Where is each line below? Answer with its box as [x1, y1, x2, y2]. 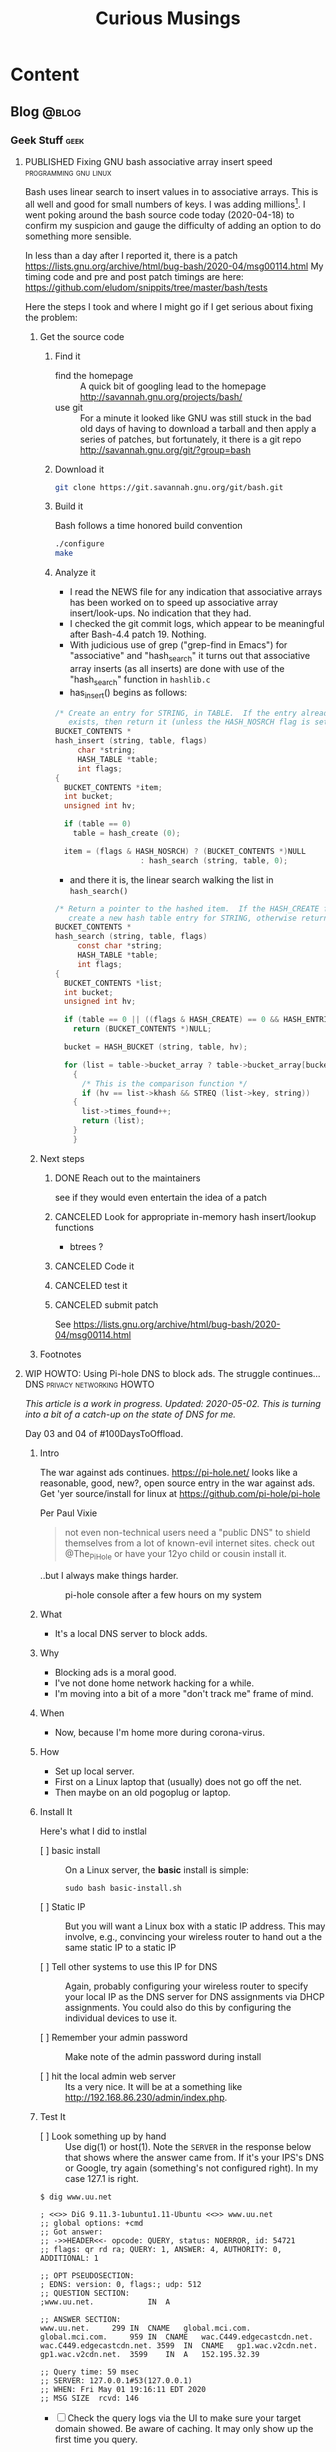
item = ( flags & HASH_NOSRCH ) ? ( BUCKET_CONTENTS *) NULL [63, 846, 307, 856]
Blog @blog [10, 103, 82, 120]
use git [54, 401, 83, 413]
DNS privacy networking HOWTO [24, 1378, 155, 1390]
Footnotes [39, 1348, 82, 1360]
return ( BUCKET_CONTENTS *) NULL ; [73, 1024, 213, 1034]
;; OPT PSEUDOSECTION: [39, 2270, 135, 2281]
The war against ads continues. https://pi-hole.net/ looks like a [39, 1466, 298, 1478]
